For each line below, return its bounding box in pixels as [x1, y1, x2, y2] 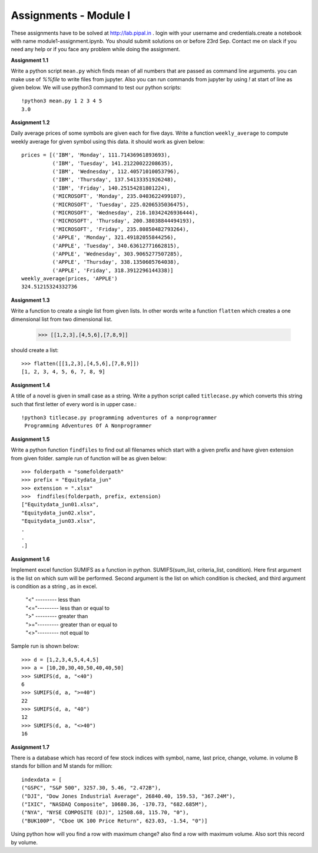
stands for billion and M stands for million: [11, 762, 113, 769]
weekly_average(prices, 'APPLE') [21, 276, 118, 282]
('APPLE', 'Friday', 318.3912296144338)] [52, 267, 174, 274]
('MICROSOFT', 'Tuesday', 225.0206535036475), [52, 201, 190, 208]
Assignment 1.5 [11, 436, 50, 443]
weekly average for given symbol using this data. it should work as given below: [11, 138, 205, 145]
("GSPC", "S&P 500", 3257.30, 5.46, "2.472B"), [21, 785, 161, 791]
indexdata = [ [21, 776, 62, 783]
